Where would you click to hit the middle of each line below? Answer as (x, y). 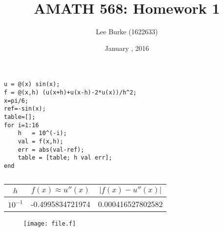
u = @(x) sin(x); (32, 84)
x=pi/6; (16, 101)
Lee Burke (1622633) (127, 32)
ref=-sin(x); (25, 109)
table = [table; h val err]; (65, 158)
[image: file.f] (50, 223)
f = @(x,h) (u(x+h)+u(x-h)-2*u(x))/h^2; (71, 92)
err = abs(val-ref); (51, 150)
